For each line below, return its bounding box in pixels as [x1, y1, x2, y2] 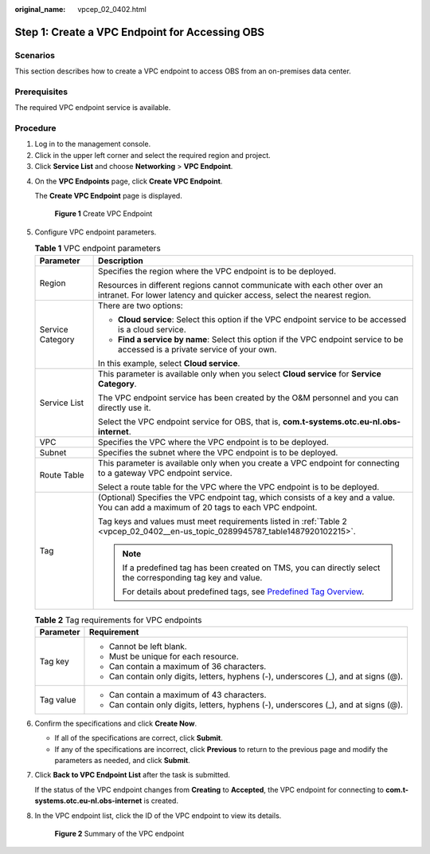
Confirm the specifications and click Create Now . [34, 718, 197, 728]
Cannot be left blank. [108, 640, 187, 651]
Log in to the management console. [34, 140, 151, 149]
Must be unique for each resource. [108, 651, 239, 662]
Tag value [39, 694, 76, 705]
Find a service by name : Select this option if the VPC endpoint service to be [118, 333, 404, 344]
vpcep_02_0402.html [77, 5, 147, 14]
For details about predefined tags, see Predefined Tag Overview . [122, 586, 365, 597]
